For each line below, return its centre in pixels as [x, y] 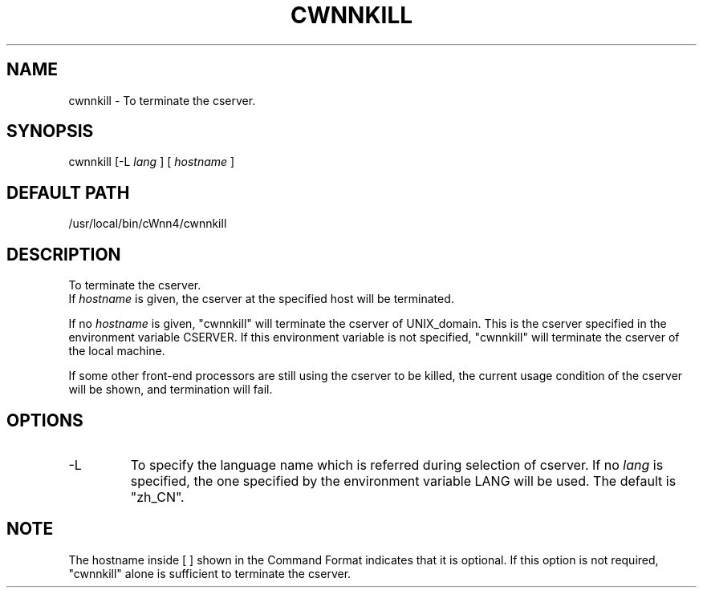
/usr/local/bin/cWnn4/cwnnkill [148, 224]
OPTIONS [45, 420]
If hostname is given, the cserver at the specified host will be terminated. [261, 299]
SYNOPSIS [50, 131]
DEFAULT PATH [68, 192]
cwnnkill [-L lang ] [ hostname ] [152, 162]
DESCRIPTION [64, 254]
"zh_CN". [157, 497]
